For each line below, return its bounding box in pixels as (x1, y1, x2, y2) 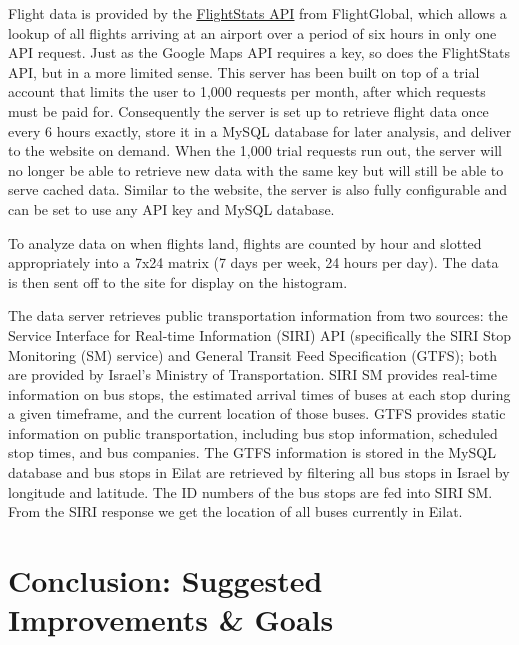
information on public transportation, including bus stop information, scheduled (8, 422, 498, 443)
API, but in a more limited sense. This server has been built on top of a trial (8, 61, 480, 82)
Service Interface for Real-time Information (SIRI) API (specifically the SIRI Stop (8, 324, 512, 345)
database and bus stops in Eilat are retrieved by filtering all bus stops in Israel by (8, 462, 510, 483)
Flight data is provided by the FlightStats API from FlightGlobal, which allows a (8, 3, 507, 23)
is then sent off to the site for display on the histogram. (8, 271, 348, 292)
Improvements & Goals (8, 599, 334, 640)
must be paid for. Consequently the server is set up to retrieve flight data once (8, 100, 489, 121)
